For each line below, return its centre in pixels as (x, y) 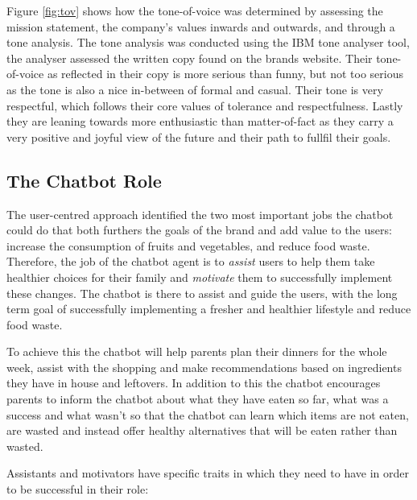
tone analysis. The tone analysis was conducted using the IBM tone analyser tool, (208, 42)
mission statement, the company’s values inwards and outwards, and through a (201, 26)
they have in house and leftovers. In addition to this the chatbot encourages (194, 383)
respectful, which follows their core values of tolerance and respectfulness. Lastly (205, 105)
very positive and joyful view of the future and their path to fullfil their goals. (199, 136)
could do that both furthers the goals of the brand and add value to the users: (199, 230)
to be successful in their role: (78, 489)
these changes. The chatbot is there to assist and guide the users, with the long (202, 293)
